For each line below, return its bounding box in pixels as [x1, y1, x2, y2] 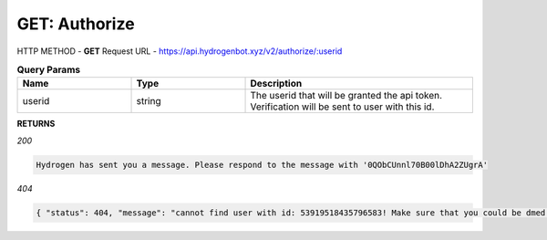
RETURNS [16, 119, 56, 130]
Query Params [16, 64, 81, 77]
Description [250, 78, 303, 90]
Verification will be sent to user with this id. [250, 100, 435, 113]
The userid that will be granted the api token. [250, 89, 442, 102]
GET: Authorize [16, 14, 136, 34]
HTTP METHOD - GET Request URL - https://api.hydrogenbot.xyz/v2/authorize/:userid [16, 46, 343, 57]
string [136, 95, 161, 108]
